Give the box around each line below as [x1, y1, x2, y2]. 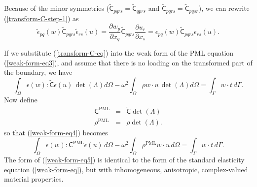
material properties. [4, 174, 64, 184]
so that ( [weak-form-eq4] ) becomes [4, 127, 108, 137]
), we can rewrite [198, 3, 250, 13]
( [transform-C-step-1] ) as [4, 13, 79, 23]
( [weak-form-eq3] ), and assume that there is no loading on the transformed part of [4, 57, 253, 67]
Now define [4, 94, 37, 104]
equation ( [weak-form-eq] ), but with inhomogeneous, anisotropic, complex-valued [4, 164, 248, 174]
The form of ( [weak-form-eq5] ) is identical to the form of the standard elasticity [4, 155, 245, 165]
